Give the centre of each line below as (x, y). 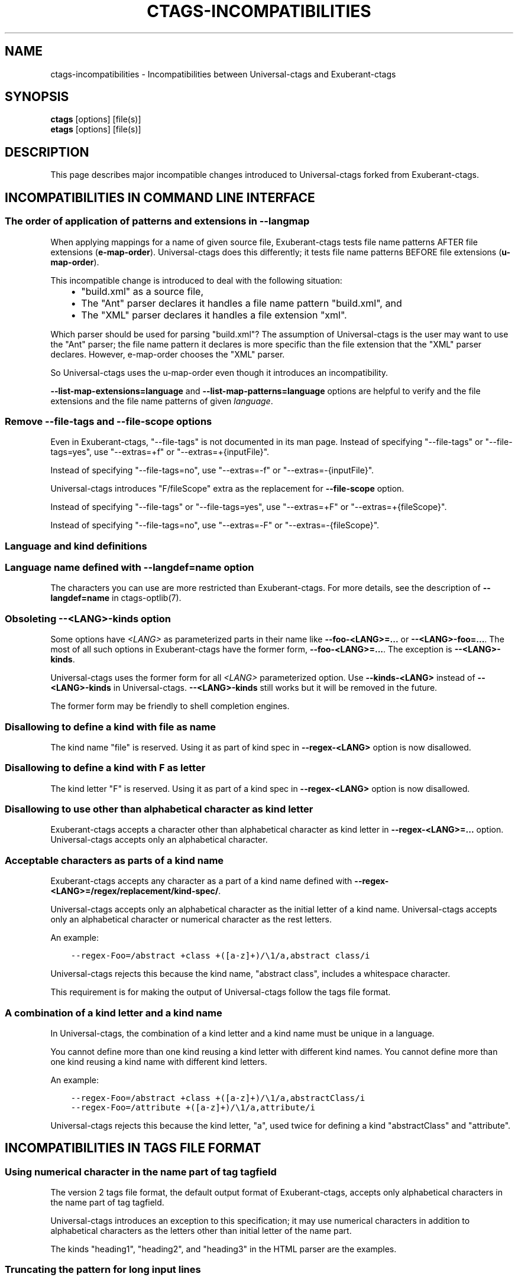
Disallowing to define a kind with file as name (111, 727)
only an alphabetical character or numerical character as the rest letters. (191, 920)
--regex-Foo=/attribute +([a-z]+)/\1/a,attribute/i (193, 1107)
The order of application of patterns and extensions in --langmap (157, 221)
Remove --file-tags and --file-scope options (109, 421)
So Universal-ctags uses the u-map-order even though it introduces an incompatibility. (219, 372)
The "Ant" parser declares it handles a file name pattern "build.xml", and (242, 303)
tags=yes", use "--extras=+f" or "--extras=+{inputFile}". (160, 452)
